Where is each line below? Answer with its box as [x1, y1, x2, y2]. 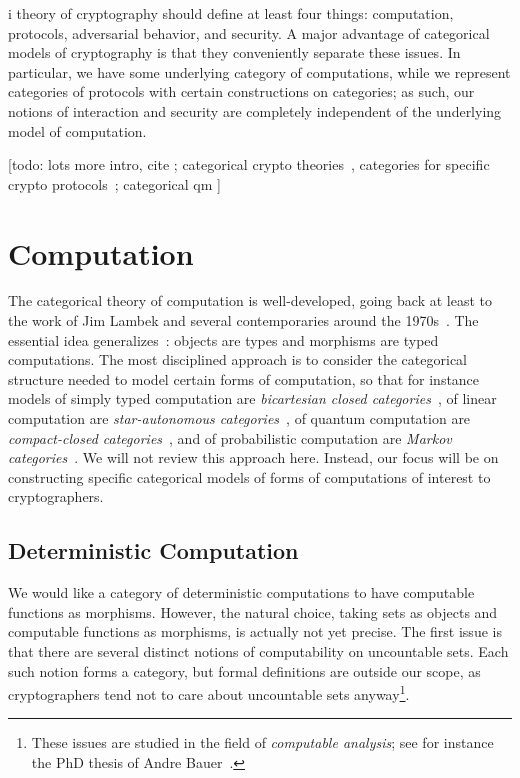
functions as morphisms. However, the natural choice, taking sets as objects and [8, 601, 498, 622]
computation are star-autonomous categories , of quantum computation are [8, 408, 471, 429]
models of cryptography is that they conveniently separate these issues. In [8, 42, 461, 63]
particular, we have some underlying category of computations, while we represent [8, 61, 511, 82]
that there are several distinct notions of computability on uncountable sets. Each [8, 640, 509, 661]
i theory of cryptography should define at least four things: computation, [8, 3, 454, 23]
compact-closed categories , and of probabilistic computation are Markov [8, 427, 452, 448]
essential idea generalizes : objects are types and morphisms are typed [8, 329, 439, 350]
